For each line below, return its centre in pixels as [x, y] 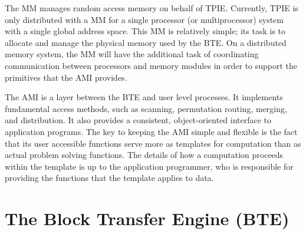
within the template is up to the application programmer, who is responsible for [149, 166]
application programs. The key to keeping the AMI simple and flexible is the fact [151, 131]
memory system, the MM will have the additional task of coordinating [132, 54]
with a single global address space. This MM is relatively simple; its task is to [145, 31]
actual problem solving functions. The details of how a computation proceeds [144, 155]
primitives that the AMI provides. [66, 77]
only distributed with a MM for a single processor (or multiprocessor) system [144, 19]
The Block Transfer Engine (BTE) [147, 218]
